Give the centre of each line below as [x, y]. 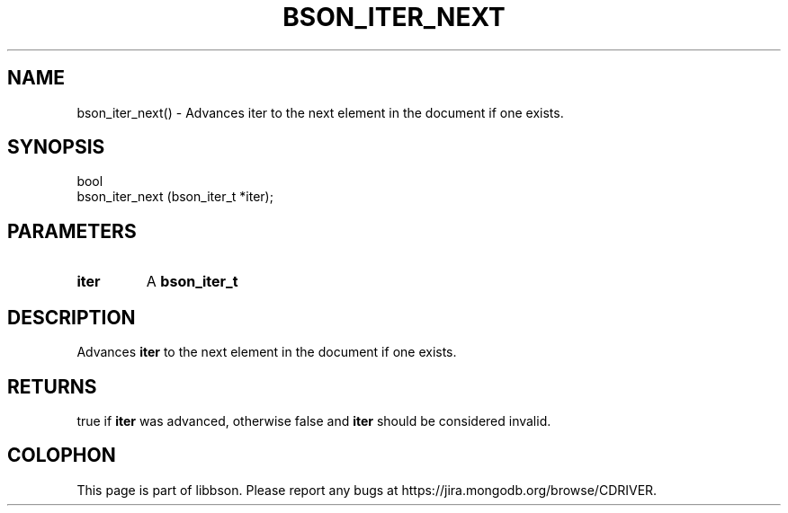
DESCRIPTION [72, 317]
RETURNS [52, 386]
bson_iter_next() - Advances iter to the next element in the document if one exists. [320, 112]
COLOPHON [62, 456]
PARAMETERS [72, 231]
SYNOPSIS [56, 147]
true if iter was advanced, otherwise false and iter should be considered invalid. [314, 420]
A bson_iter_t [192, 282]
